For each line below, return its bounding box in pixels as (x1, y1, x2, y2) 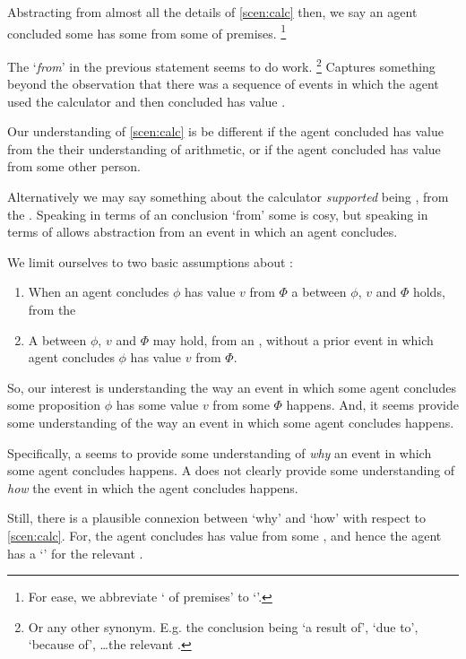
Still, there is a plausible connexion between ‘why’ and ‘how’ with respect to (7, 508, 426, 527)
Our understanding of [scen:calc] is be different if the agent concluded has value (7, 122, 444, 141)
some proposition (7, 395, 101, 414)
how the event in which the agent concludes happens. (7, 478, 298, 497)
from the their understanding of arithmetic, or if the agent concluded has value (7, 139, 441, 158)
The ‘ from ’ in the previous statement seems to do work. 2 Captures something (7, 54, 436, 75)
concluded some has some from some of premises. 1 (7, 21, 287, 42)
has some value (116, 395, 199, 414)
